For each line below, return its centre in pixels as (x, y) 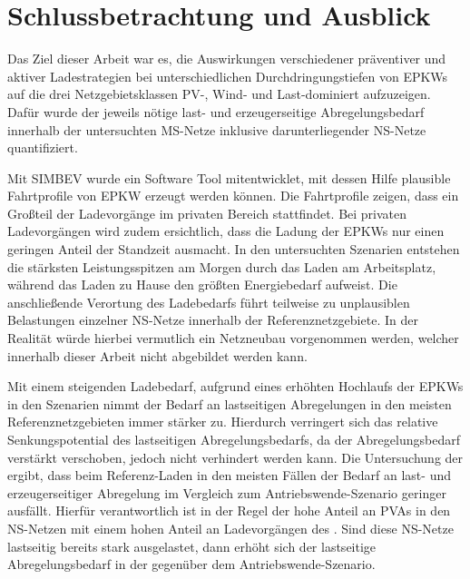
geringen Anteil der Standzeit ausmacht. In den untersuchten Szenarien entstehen (234, 249)
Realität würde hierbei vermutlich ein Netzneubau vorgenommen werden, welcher (233, 338)
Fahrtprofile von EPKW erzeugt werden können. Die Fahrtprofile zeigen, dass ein (233, 196)
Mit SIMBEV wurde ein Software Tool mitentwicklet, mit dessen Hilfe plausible (229, 177)
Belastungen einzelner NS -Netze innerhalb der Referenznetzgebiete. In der (213, 320)
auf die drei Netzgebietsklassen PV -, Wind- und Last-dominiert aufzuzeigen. (219, 94)
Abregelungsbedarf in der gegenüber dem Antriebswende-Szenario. (191, 564)
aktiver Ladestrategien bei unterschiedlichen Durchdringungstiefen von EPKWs (228, 76)
